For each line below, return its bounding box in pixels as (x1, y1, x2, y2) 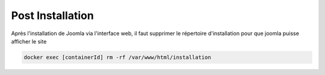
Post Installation (11, 9, 94, 22)
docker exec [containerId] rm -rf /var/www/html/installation (23, 54, 211, 61)
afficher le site (11, 37, 47, 45)
